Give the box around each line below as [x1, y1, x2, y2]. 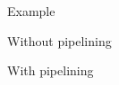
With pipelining [7, 61, 94, 80]
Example [7, 2, 55, 19]
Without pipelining [7, 31, 112, 50]
